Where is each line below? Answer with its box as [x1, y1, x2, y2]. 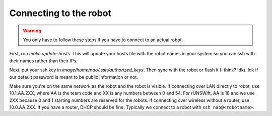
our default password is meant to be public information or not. [9, 74, 138, 80]
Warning [23, 28, 41, 34]
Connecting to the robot [9, 8, 112, 19]
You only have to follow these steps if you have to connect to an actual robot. [23, 37, 183, 43]
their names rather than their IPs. [9, 58, 78, 64]
